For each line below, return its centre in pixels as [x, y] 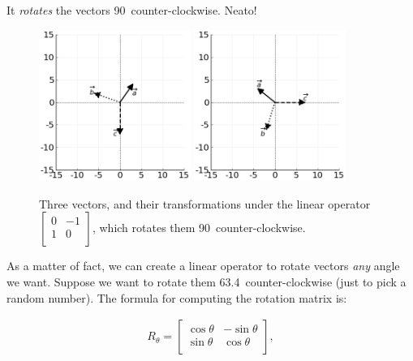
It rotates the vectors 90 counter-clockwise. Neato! [132, 10]
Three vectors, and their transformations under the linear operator [205, 203]
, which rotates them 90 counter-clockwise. [199, 228]
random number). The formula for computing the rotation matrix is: [177, 297]
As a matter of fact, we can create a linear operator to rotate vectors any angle [203, 266]
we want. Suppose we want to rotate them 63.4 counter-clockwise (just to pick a [206, 281]
